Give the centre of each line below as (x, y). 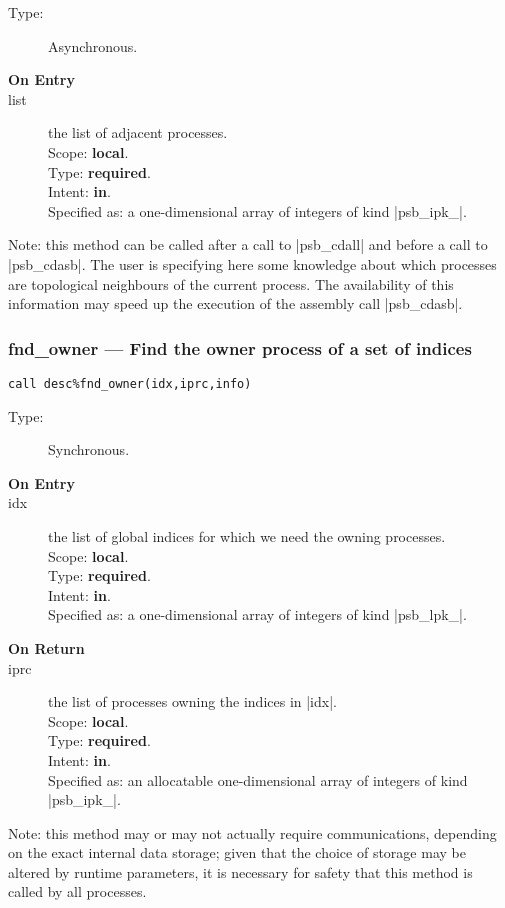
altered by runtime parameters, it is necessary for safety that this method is (240, 871)
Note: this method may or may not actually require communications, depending (252, 832)
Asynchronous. (93, 45)
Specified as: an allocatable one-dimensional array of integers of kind (258, 779)
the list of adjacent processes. (138, 132)
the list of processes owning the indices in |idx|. (192, 701)
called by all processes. (77, 891)
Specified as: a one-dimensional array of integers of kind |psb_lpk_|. (257, 614)
